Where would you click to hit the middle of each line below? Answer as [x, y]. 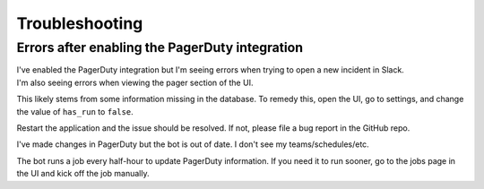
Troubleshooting [80, 23]
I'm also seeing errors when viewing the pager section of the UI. [135, 82]
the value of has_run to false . [75, 111]
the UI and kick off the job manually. [83, 174]
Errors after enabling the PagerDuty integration [160, 47]
